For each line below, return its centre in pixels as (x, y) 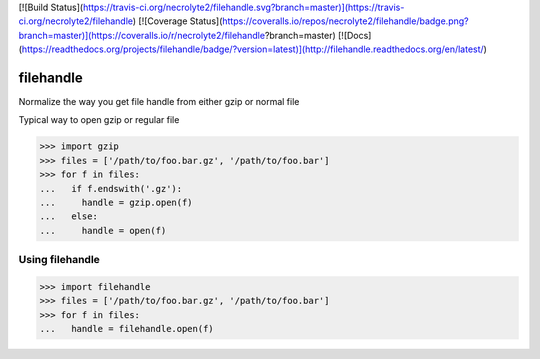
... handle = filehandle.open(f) (126, 329)
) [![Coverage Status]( (177, 21)
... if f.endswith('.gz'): (111, 188)
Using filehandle (59, 260)
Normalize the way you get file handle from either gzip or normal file (159, 102)
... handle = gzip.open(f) (116, 203)
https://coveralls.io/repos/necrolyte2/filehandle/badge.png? (345, 21)
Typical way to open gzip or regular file (99, 120)
